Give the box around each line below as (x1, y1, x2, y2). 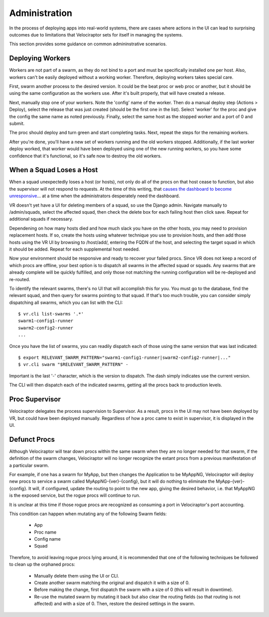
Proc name (34, 529, 57, 535)
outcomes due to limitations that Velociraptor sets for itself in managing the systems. (9, 31, 183, 37)
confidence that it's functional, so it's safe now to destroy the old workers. (9, 153, 162, 159)
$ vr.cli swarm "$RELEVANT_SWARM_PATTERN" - (18, 362, 129, 367)
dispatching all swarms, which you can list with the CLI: (9, 300, 123, 306)
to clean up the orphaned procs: (9, 562, 76, 568)
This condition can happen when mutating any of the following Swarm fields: (9, 511, 167, 517)
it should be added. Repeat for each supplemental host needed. (9, 246, 140, 252)
